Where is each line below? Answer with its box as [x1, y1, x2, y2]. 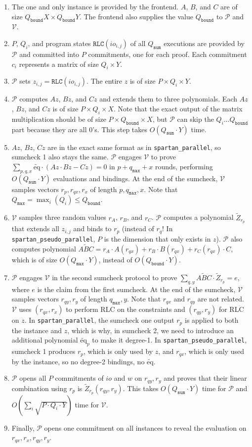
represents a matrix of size [19, 58, 99, 69]
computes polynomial [11, 243, 76, 253]
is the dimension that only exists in [104, 233, 211, 244]
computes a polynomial [163, 212, 234, 222]
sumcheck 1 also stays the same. [11, 151, 109, 162]
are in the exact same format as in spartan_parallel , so [47, 142, 221, 152]
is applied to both [184, 315, 239, 325]
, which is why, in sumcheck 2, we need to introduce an [67, 325, 234, 335]
